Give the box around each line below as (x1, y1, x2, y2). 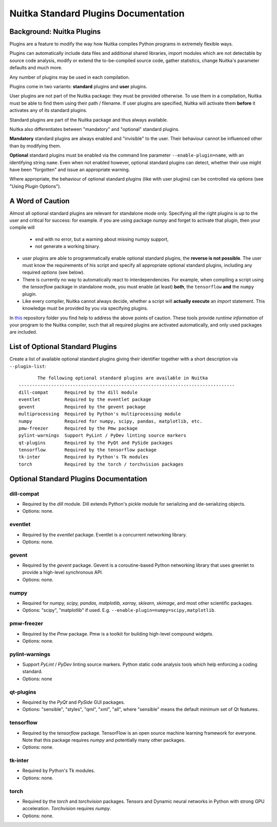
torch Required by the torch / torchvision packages (18, 461, 184, 467)
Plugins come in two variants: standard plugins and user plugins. (9, 84, 148, 90)
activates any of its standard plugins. (9, 107, 87, 113)
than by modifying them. (9, 143, 62, 149)
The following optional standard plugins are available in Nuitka (37, 375, 208, 381)
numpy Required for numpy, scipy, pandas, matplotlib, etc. (18, 418, 203, 424)
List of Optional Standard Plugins (9, 342, 117, 351)
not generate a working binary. (35, 243, 100, 249)
